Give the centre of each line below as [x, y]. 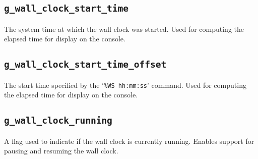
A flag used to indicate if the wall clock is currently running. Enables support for [129, 141]
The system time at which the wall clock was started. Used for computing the [124, 29]
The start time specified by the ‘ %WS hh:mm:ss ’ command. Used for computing [125, 85]
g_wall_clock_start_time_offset [85, 65]
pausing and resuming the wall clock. [61, 151]
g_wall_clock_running [58, 121]
